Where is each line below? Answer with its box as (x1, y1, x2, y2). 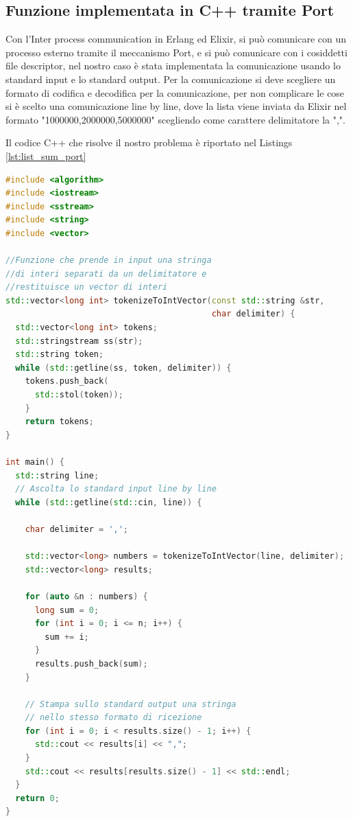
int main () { (5, 457, 64, 467)
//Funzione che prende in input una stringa (5, 255, 212, 266)
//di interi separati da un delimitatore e (5, 268, 207, 279)
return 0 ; (15, 793, 60, 803)
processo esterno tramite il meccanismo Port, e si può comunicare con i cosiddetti (5, 45, 348, 59)
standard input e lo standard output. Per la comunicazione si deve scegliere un (5, 71, 336, 86)
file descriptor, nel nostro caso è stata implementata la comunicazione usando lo (5, 58, 341, 73)
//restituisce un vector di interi (5, 282, 168, 292)
